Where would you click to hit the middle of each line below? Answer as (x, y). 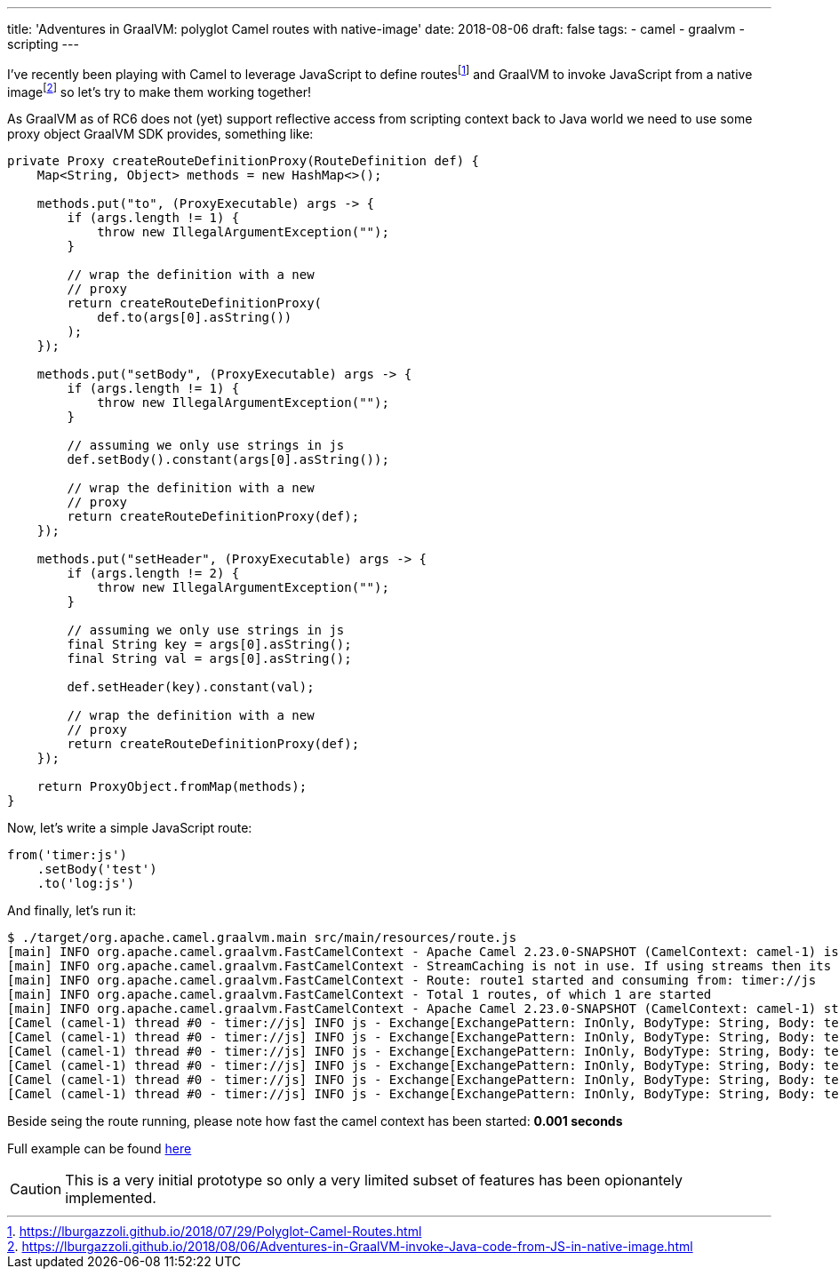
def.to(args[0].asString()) (195, 318)
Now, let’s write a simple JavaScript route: (130, 828)
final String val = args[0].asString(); (209, 659)
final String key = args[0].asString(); (209, 645)
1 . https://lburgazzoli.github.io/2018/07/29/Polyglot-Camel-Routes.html (215, 1232)
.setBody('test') (97, 869)
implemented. (111, 1198)
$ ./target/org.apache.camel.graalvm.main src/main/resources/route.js (262, 938)
